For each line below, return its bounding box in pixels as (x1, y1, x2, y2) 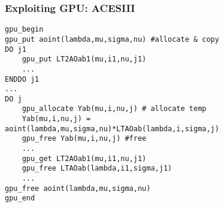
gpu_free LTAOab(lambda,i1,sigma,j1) (22, 164, 172, 173)
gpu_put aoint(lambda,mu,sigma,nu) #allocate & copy (5, 35, 219, 44)
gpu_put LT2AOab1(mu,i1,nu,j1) (22, 55, 147, 64)
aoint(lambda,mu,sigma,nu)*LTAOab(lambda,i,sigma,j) (5, 124, 219, 133)
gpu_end (5, 194, 35, 203)
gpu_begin (5, 25, 44, 34)
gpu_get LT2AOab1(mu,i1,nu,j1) (22, 154, 147, 163)
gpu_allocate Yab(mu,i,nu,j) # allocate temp (22, 104, 207, 113)
